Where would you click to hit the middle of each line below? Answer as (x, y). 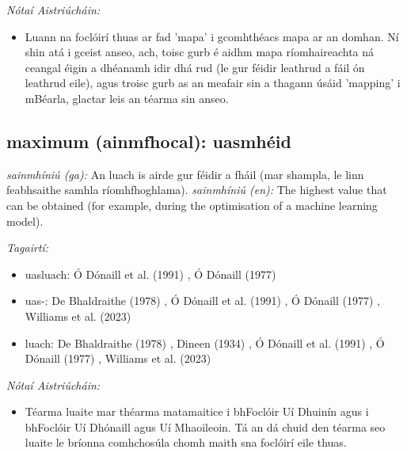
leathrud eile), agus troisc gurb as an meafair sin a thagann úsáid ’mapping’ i (213, 83)
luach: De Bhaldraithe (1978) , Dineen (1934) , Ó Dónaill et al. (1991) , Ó (205, 343)
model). (25, 221)
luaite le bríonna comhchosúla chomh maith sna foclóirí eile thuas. (186, 442)
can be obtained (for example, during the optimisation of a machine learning (192, 205)
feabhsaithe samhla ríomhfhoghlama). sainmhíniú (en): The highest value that (197, 190)
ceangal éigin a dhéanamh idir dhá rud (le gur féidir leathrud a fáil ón (195, 67)
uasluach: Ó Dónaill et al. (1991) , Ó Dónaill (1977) (150, 274)
